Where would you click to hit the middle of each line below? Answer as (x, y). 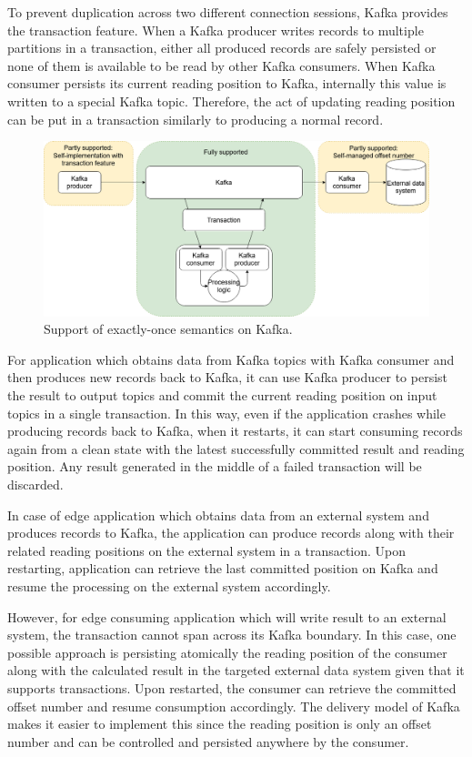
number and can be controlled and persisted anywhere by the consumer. (208, 741)
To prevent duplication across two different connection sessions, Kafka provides (228, 12)
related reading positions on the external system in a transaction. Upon (207, 550)
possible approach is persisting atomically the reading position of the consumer (227, 652)
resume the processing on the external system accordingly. (169, 586)
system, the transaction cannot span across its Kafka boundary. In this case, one (232, 635)
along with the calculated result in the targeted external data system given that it (236, 670)
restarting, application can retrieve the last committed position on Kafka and (223, 568)
